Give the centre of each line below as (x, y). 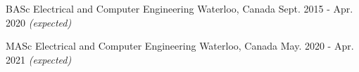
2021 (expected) (39, 59)
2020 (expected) (39, 22)
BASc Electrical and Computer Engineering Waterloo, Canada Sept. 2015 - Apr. (179, 8)
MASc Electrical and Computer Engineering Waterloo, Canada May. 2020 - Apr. (180, 46)
